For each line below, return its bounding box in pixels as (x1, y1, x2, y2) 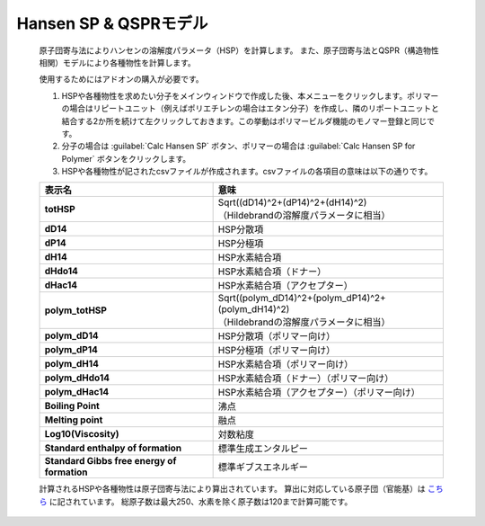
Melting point (44, 414, 103, 426)
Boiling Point (44, 400, 101, 413)
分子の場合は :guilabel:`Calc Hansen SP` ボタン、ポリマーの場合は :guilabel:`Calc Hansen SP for (61, 140, 416, 152)
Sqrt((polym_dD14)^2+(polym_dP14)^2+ (217, 292, 386, 305)
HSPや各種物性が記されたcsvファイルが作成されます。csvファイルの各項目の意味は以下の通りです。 (61, 166, 433, 177)
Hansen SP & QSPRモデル (16, 13, 208, 33)
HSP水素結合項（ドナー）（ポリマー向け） (217, 372, 394, 385)
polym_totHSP (44, 304, 108, 316)
